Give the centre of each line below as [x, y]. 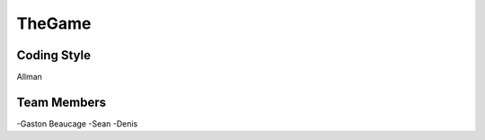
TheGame [54, 23]
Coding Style [54, 55]
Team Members [62, 102]
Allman [29, 77]
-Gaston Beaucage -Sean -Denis [77, 123]
